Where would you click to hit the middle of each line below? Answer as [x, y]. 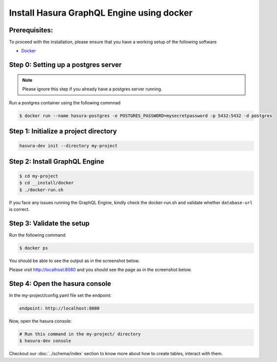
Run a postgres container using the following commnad [65, 102]
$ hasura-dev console [45, 341]
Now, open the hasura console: [40, 321]
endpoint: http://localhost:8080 [59, 308]
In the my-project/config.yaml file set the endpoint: [60, 295]
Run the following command [37, 235]
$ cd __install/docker [46, 183]
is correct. [19, 209]
